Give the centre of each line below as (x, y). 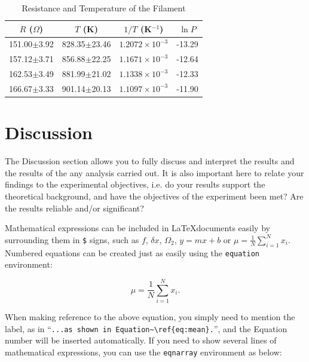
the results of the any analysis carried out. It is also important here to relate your (154, 172)
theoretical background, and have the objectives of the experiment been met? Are (154, 196)
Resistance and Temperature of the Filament (104, 8)
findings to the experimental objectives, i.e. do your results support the (135, 184)
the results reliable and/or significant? (74, 208)
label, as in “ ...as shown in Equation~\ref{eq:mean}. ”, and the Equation (146, 328)
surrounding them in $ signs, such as (72, 239)
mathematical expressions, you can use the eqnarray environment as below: (143, 352)
